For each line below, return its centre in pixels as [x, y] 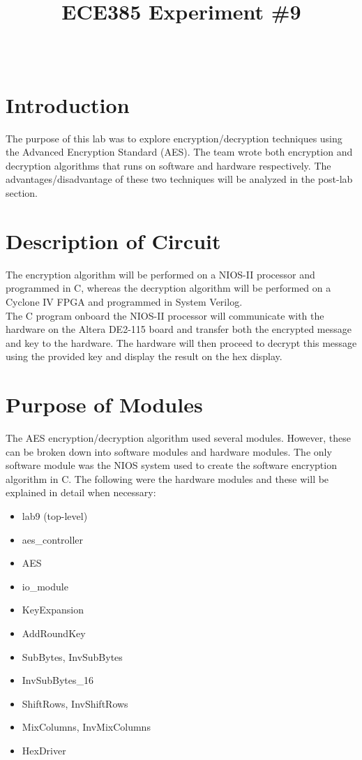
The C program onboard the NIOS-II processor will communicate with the [165, 315]
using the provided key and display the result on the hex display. [144, 356]
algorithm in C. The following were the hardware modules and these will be [167, 478]
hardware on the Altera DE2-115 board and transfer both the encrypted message [179, 329]
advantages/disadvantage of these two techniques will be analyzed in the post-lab [179, 179]
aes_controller [53, 539]
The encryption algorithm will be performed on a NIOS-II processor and [160, 274]
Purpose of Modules [104, 404]
